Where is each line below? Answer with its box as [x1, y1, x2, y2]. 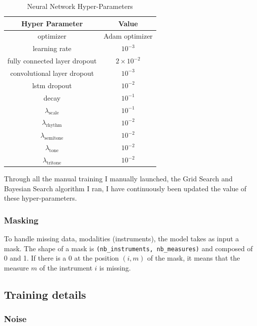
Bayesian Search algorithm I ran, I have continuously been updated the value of [4, 183, 247, 193]
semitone [44, 136, 64, 141]
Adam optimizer [103, 31, 153, 41]
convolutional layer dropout [10, 67, 94, 78]
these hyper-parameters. [4, 193, 77, 203]
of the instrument [39, 263, 93, 273]
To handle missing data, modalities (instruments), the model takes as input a [4, 233, 239, 244]
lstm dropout [32, 80, 72, 90]
